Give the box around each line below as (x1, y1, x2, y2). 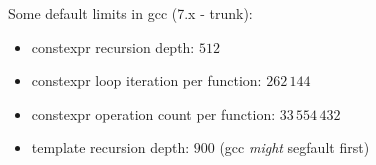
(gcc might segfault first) (219, 137, 370, 158)
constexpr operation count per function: (31, 103, 276, 124)
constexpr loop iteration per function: (31, 70, 262, 91)
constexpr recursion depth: (31, 36, 195, 57)
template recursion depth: (31, 137, 190, 158)
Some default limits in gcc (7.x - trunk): (8, 3, 253, 23)
